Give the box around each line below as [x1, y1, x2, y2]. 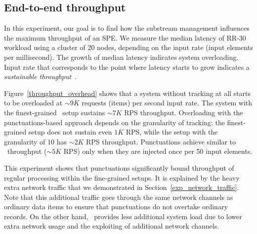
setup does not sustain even [28, 127, 112, 137]
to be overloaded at [4, 97, 63, 108]
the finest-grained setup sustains [4, 107, 105, 117]
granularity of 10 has [4, 136, 67, 146]
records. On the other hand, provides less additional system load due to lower [4, 211, 242, 221]
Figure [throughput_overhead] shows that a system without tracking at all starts [4, 88, 251, 98]
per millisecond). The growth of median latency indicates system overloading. [4, 51, 239, 62]
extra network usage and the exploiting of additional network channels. [4, 221, 219, 231]
